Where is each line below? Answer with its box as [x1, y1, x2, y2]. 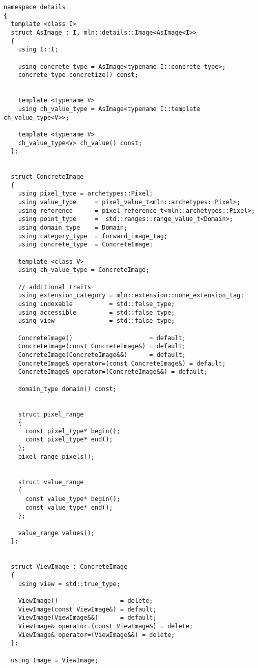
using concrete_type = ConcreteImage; [18, 241, 153, 248]
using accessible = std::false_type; [18, 309, 175, 316]
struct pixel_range [18, 410, 84, 418]
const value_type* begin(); [25, 495, 121, 503]
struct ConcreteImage [11, 173, 84, 181]
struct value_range [18, 478, 84, 486]
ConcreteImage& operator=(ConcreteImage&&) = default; [18, 368, 208, 376]
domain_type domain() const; [18, 385, 117, 393]
